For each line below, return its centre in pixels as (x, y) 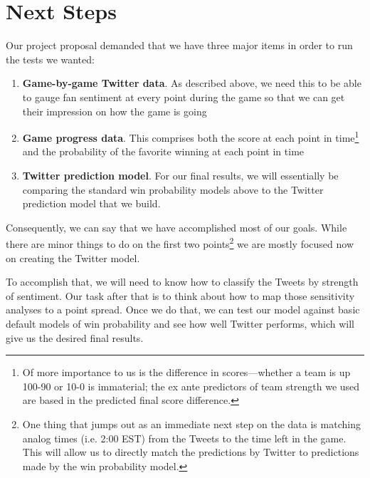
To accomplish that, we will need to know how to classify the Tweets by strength (182, 282)
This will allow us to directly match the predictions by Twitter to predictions (191, 452)
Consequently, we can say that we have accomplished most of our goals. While (176, 227)
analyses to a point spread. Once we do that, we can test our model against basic (183, 310)
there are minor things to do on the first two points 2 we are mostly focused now (180, 243)
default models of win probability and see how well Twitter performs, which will (180, 323)
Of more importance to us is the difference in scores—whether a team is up (186, 372)
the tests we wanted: (50, 59)
